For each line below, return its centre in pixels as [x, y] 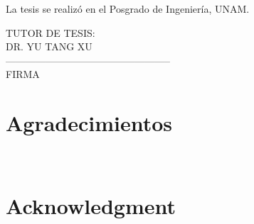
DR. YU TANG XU [49, 46]
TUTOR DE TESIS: [51, 32]
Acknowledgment [91, 205]
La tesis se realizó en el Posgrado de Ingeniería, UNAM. [128, 9]
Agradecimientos [89, 123]
